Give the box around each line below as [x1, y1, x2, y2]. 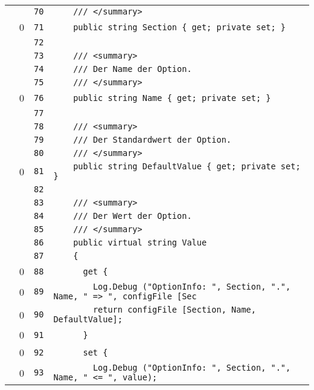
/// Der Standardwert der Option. [73, 135, 232, 145]
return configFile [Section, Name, [92, 305, 256, 314]
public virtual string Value [73, 238, 207, 247]
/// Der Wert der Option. [73, 211, 192, 221]
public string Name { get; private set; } [73, 93, 271, 103]
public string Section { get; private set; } [73, 22, 286, 32]
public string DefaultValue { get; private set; [73, 161, 301, 171]
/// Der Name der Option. [73, 64, 192, 74]
